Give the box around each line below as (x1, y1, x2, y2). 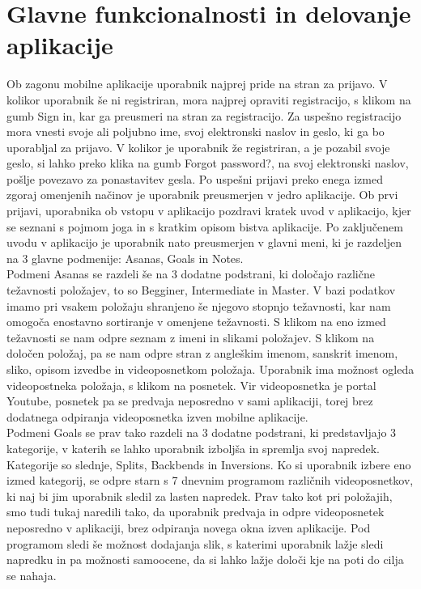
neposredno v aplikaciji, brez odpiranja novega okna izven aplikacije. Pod (6, 519, 371, 536)
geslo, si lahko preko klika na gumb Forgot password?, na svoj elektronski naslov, (6, 155, 409, 172)
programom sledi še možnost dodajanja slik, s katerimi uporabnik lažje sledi (6, 535, 384, 552)
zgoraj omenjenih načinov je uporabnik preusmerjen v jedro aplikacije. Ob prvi (6, 186, 398, 203)
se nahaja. (6, 566, 57, 583)
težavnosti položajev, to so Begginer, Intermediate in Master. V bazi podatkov (6, 282, 396, 299)
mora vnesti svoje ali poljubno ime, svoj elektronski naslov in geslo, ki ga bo (6, 123, 385, 140)
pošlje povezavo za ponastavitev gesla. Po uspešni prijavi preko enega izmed (6, 170, 383, 187)
